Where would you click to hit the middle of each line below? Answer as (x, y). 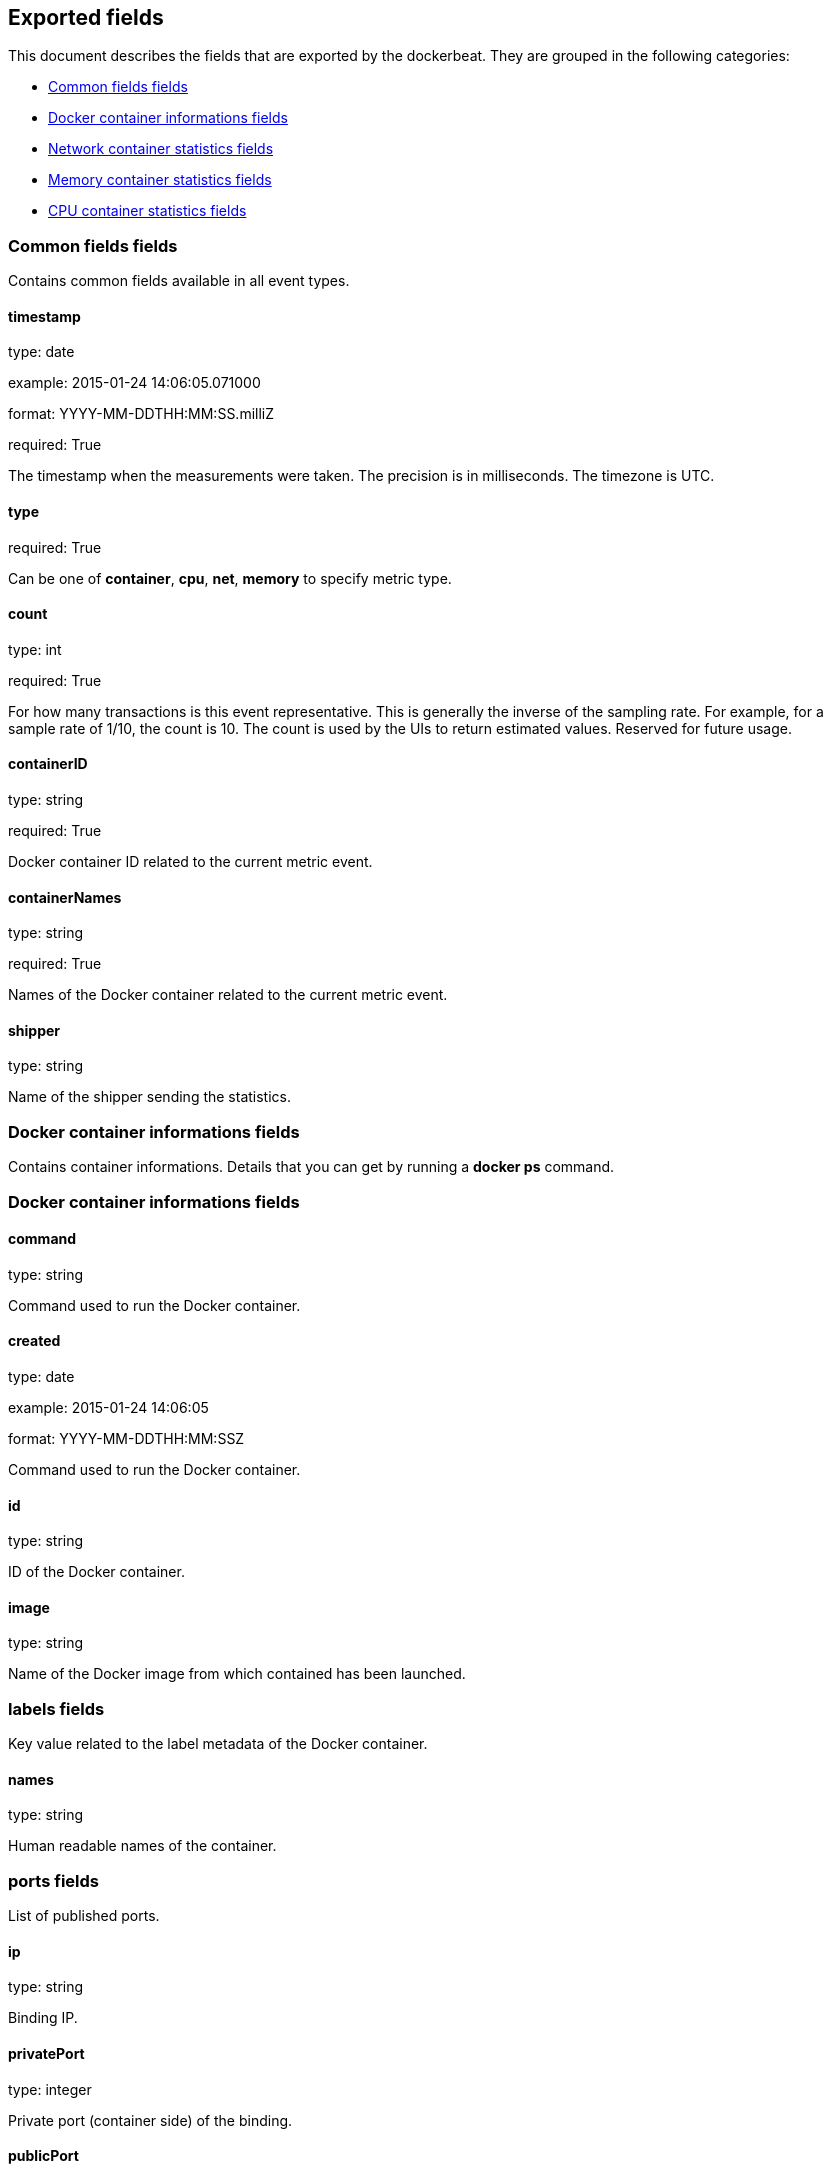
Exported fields (86, 17)
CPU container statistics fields (147, 211)
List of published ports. (84, 1916)
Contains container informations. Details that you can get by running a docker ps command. (311, 1167)
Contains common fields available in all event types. (179, 281)
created (34, 1341)
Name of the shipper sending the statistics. (150, 1097)
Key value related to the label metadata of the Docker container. (218, 1744)
